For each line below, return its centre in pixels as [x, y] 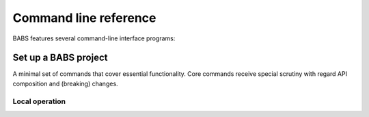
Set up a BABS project [60, 58]
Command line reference [84, 18]
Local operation [39, 101]
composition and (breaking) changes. [66, 83]
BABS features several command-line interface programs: [94, 38]
